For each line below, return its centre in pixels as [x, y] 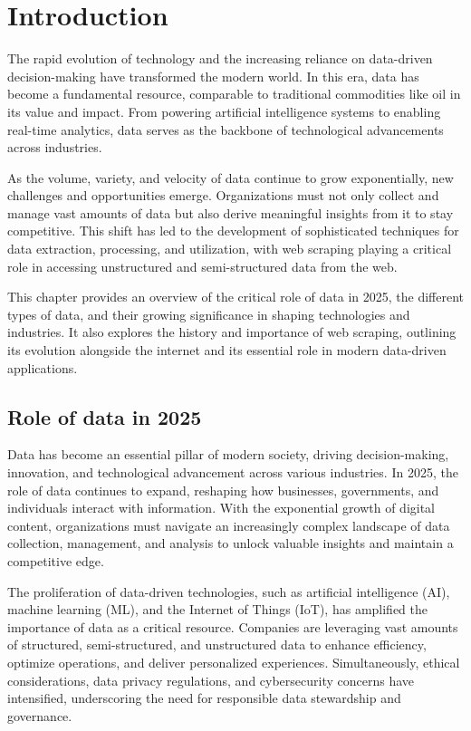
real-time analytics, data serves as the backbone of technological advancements [226, 129]
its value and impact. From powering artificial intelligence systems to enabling [224, 111]
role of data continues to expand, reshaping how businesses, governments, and [223, 490]
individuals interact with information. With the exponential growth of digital [221, 508]
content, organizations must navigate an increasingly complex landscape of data [229, 525]
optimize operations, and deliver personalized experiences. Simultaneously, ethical [234, 662]
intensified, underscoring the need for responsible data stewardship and [204, 698]
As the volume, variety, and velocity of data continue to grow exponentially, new [231, 177]
